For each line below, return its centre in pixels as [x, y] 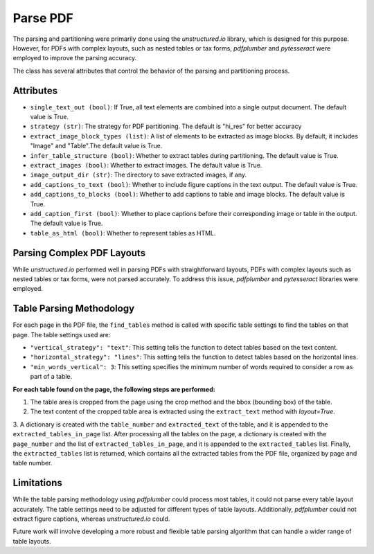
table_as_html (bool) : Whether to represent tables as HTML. [123, 233]
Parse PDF [43, 18]
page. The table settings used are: [62, 334]
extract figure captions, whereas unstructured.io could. [91, 519]
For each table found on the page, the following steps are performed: [114, 389]
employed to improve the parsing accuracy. [75, 58]
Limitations [37, 483]
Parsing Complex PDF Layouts [79, 253]
